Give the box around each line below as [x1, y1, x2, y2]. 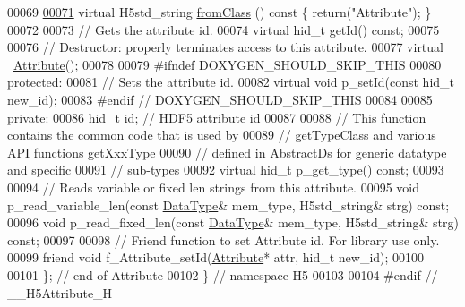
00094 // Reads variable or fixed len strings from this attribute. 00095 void [7, 177, 420, 196]
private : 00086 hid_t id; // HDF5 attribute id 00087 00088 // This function [7, 107, 426, 126]
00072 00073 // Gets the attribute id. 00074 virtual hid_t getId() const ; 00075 [7, 20, 440, 38]
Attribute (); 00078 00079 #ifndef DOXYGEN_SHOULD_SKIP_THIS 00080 [13, 55, 442, 73]
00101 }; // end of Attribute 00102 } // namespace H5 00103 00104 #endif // [7, 265, 438, 284]
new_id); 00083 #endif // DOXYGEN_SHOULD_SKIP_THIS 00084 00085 [7, 90, 433, 108]
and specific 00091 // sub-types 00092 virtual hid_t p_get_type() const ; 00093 [7, 160, 444, 179]
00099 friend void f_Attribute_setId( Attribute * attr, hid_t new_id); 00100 [7, 248, 425, 267]
